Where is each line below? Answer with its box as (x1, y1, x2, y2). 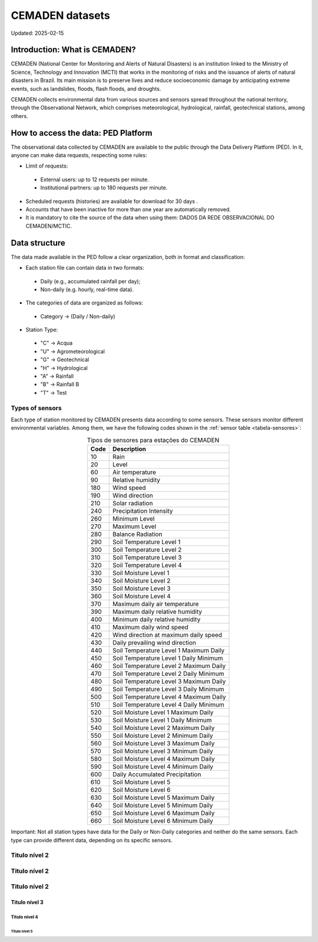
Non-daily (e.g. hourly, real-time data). (40, 286, 134, 293)
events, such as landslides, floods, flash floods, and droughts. (11, 85, 161, 92)
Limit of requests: (25, 162, 68, 169)
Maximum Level (112, 522, 157, 531)
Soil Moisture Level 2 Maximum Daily (112, 724, 215, 732)
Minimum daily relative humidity (112, 616, 201, 624)
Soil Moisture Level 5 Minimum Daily (112, 802, 213, 810)
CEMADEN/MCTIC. (25, 222, 72, 230)
